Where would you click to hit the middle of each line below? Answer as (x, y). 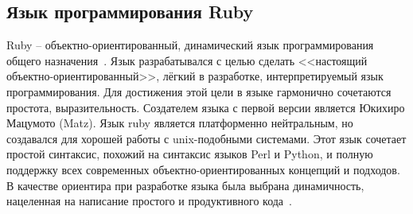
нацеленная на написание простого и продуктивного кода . (149, 201)
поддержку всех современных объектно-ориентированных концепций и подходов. (203, 169)
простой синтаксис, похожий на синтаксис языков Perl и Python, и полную (190, 154)
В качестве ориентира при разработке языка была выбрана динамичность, (185, 185)
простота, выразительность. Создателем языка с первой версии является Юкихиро (206, 107)
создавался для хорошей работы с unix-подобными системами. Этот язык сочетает (206, 138)
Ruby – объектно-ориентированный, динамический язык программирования (190, 45)
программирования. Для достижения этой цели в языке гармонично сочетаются (199, 91)
